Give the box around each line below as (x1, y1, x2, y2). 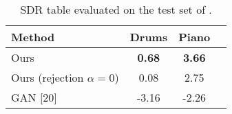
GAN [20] (11, 89, 57, 105)
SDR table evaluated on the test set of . (20, 1, 212, 17)
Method (11, 29, 55, 45)
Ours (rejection (11, 69, 84, 85)
